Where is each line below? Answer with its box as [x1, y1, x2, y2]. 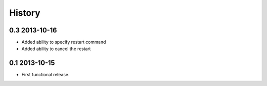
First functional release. [21, 72, 70, 78]
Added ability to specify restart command [21, 39, 106, 45]
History [9, 7, 41, 18]
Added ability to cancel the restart [21, 46, 91, 52]
